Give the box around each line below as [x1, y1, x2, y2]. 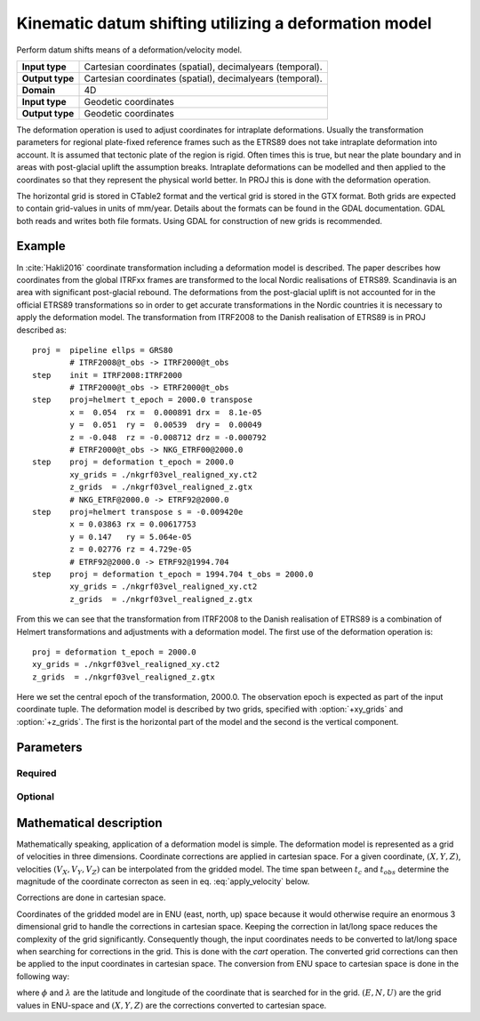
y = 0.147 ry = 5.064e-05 [69, 532, 192, 542]
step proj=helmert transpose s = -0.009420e [32, 507, 244, 517]
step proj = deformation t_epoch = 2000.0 [32, 457, 235, 467]
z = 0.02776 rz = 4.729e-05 [69, 544, 192, 555]
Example [16, 238, 66, 253]
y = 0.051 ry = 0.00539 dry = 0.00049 [69, 420, 262, 430]
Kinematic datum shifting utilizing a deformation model [16, 13, 432, 33]
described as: [16, 325, 67, 335]
